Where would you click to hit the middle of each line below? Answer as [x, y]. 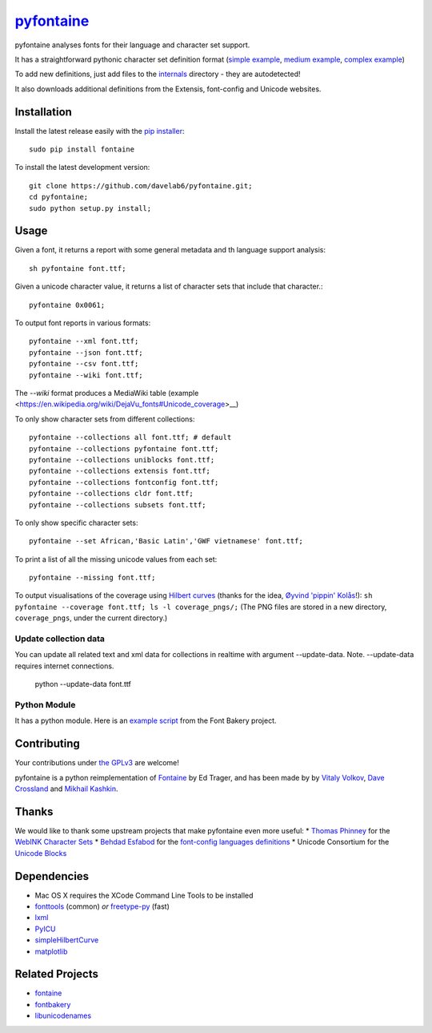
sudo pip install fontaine [82, 149]
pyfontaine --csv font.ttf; [84, 364]
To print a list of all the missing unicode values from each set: [116, 559]
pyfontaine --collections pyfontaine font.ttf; [124, 448]
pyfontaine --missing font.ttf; [92, 578]
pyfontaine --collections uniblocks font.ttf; [122, 460]
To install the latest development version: [82, 167]
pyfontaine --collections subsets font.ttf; [118, 504]
